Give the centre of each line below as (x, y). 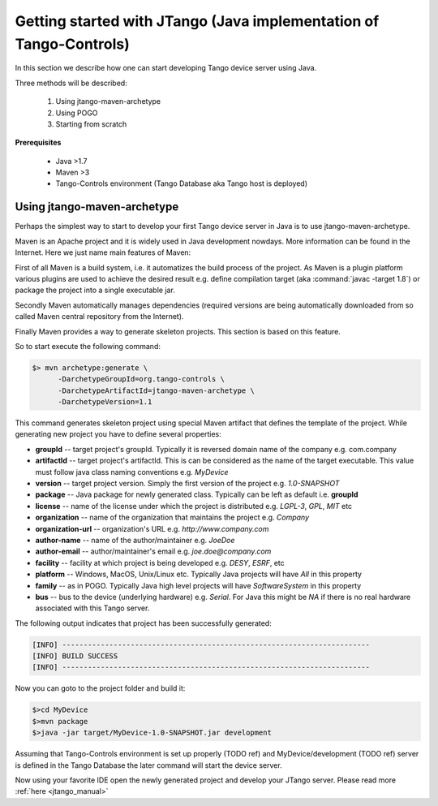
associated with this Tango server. (92, 608)
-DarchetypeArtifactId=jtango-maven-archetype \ (156, 390)
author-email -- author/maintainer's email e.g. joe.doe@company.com (153, 551)
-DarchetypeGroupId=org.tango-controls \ (141, 379)
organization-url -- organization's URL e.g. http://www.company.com (152, 528)
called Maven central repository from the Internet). (99, 317)
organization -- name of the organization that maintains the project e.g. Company (172, 517)
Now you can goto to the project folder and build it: (100, 688)
